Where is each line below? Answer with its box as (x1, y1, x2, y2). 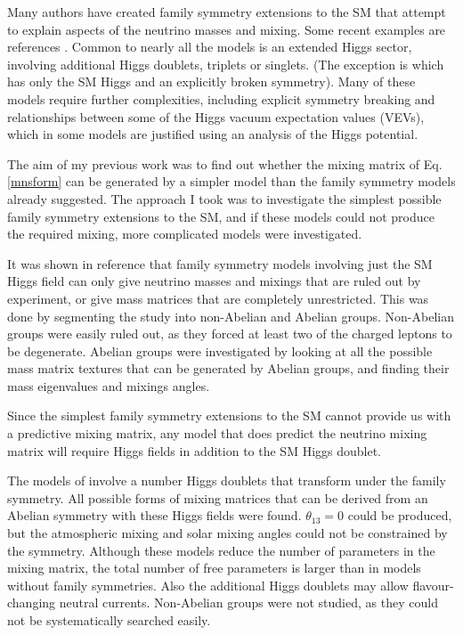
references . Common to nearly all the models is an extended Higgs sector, (7, 37, 412, 56)
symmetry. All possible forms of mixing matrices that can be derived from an (7, 488, 428, 507)
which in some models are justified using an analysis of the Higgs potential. (7, 125, 418, 143)
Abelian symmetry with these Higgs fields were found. (7, 506, 302, 525)
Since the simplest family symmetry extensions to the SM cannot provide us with (7, 406, 451, 425)
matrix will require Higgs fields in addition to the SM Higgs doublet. (7, 441, 381, 460)
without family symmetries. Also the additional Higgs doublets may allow (7, 575, 409, 594)
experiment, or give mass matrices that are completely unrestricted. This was (7, 289, 429, 307)
